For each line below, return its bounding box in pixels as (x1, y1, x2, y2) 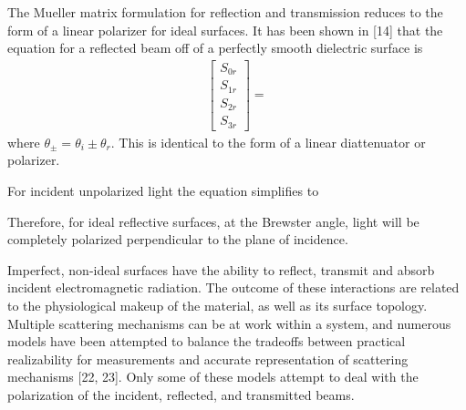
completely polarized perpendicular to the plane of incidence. (7, 230, 348, 249)
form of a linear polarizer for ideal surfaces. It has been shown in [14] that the (7, 20, 443, 39)
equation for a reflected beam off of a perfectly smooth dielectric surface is (7, 38, 423, 57)
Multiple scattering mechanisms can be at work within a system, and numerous (7, 313, 451, 333)
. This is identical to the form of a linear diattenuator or (110, 132, 426, 151)
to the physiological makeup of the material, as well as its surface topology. (7, 295, 428, 314)
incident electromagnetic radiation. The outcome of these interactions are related (7, 278, 460, 297)
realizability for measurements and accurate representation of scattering (7, 349, 409, 368)
